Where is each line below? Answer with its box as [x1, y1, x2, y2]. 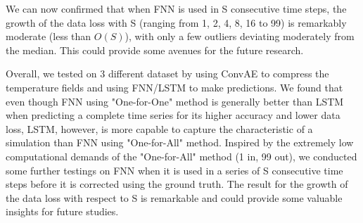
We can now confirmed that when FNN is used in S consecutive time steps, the [6, 1, 347, 15]
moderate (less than [6, 29, 91, 44]
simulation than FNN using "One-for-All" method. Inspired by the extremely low [6, 135, 354, 150]
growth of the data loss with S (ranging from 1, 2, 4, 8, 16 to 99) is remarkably [6, 15, 347, 30]
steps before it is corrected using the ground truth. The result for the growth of [6, 177, 348, 191]
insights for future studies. [6, 204, 119, 219]
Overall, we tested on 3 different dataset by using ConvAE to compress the [6, 66, 329, 81]
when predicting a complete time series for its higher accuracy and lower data [6, 108, 340, 122]
